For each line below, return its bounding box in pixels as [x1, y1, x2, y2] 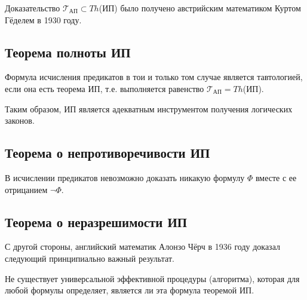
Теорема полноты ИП [5, 42, 131, 61]
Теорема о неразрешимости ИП [5, 212, 188, 231]
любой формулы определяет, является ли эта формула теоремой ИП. [5, 284, 254, 296]
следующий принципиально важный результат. [5, 252, 174, 264]
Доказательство [5, 2, 60, 14]
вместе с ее [255, 171, 297, 183]
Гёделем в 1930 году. [5, 13, 82, 26]
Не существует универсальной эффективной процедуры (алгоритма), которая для [5, 272, 300, 284]
